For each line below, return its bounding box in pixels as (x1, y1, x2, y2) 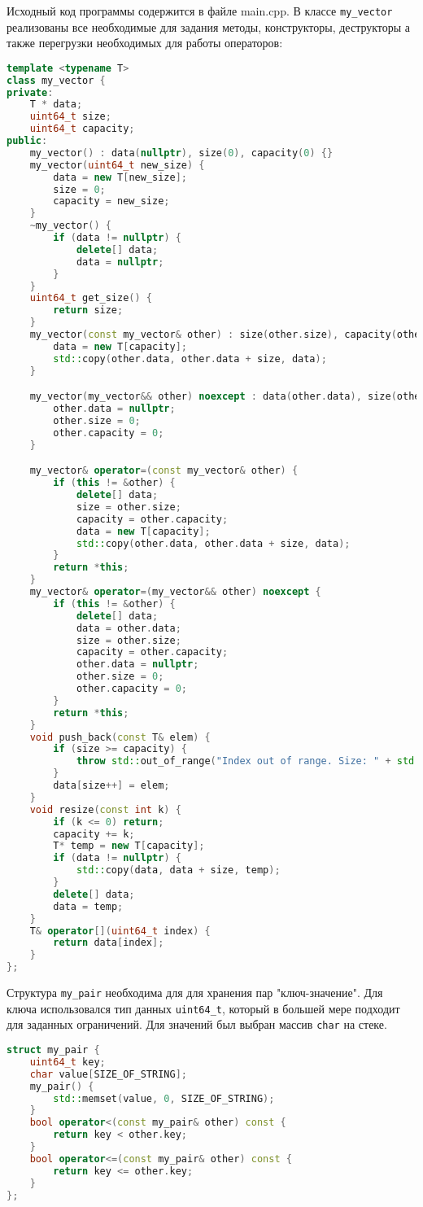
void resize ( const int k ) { (29, 803, 181, 816)
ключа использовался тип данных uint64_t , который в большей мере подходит (7, 999, 400, 1017)
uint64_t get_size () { (29, 292, 153, 304)
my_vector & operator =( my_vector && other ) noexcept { (29, 586, 321, 598)
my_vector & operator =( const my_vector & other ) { (29, 465, 299, 477)
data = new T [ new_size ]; (53, 171, 188, 183)
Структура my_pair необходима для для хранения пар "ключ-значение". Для (7, 984, 383, 1001)
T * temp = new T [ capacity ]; (53, 840, 205, 852)
